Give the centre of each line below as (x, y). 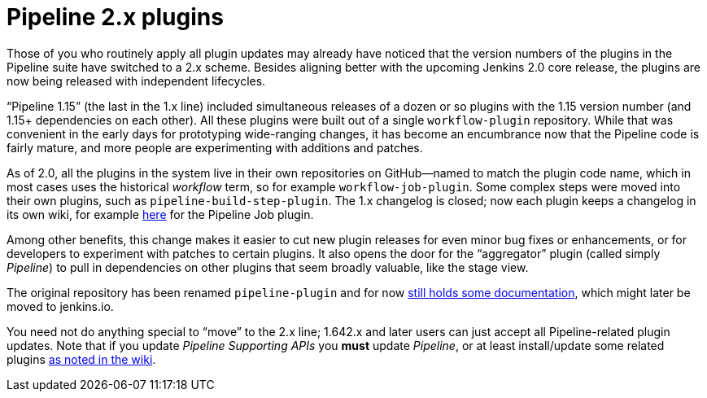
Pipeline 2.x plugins (115, 17)
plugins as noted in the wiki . (81, 359)
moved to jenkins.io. (60, 306)
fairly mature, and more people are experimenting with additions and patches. (215, 147)
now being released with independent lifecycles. (136, 81)
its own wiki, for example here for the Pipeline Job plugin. (160, 214)
